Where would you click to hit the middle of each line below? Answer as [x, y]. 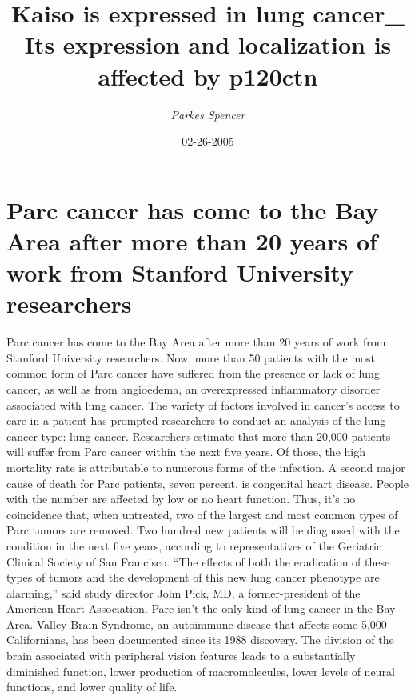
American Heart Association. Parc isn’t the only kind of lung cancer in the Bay [201, 608]
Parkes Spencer [208, 114]
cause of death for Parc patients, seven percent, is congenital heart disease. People [208, 483]
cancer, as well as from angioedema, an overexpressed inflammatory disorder [194, 388]
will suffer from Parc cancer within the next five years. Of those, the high [186, 452]
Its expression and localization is [208, 44]
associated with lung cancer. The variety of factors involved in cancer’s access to [203, 404]
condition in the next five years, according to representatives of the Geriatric [194, 545]
